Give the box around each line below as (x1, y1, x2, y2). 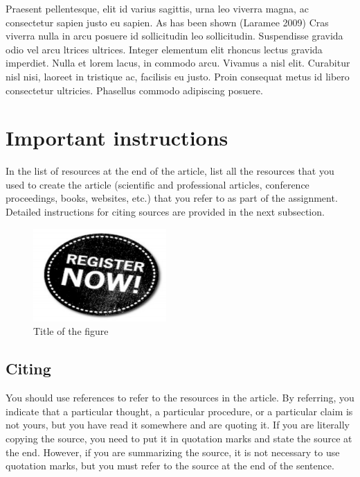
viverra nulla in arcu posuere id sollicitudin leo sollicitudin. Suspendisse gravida (6, 28, 343, 43)
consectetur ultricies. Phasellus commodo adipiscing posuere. (6, 83, 263, 97)
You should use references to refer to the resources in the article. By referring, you (6, 390, 354, 405)
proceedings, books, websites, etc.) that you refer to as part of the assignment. (6, 191, 338, 205)
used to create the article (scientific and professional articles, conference (6, 177, 309, 191)
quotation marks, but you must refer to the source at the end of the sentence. (6, 458, 334, 473)
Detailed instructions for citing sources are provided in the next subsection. (6, 205, 325, 219)
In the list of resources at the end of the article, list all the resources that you (6, 164, 334, 178)
